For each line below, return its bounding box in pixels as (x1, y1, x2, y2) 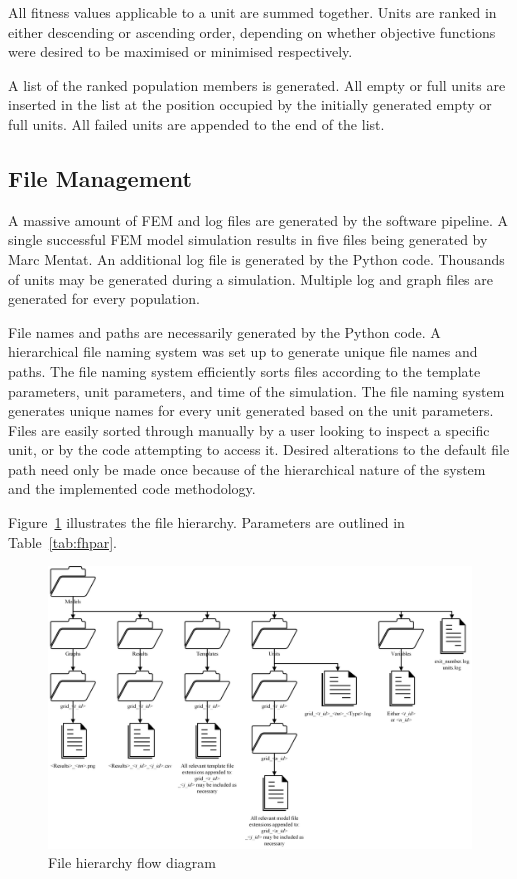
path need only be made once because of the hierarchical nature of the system (8, 458, 486, 479)
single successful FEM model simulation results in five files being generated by (8, 229, 488, 250)
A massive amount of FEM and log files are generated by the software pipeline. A (8, 209, 509, 230)
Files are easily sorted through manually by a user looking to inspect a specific (8, 419, 490, 440)
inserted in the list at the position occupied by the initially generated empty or (8, 94, 492, 115)
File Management (8, 162, 193, 193)
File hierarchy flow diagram (48, 852, 216, 873)
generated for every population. (8, 288, 200, 309)
